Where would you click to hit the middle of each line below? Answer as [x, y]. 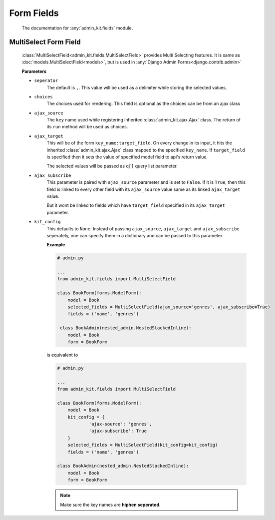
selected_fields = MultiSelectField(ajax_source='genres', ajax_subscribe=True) [169, 307]
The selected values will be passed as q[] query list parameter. [112, 166]
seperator [46, 81]
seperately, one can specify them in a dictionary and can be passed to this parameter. [135, 235]
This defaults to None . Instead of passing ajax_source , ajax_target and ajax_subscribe [143, 229]
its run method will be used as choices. [87, 127]
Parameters [34, 71]
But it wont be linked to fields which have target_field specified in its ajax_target [136, 205]
